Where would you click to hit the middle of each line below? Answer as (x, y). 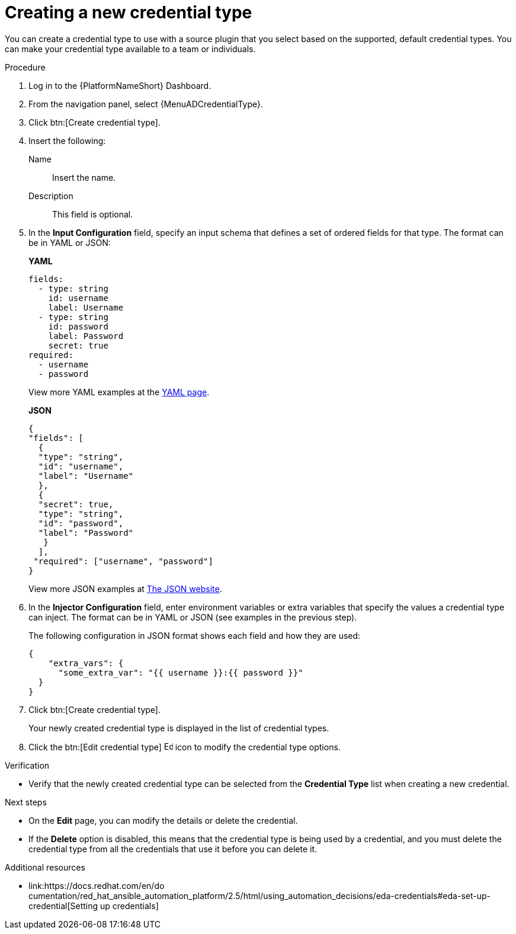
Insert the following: (67, 140)
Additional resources (45, 867)
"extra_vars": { (86, 663)
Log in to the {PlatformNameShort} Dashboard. (120, 85)
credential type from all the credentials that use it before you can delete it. (173, 849)
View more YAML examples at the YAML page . (119, 392)
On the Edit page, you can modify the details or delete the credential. (163, 820)
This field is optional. (93, 214)
